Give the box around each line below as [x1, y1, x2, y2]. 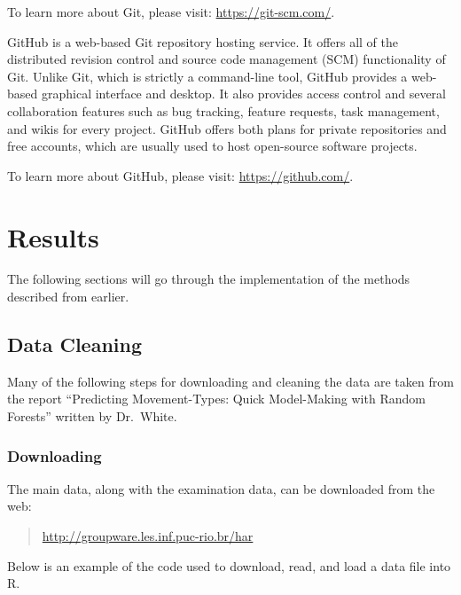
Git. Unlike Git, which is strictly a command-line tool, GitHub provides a [7, 67, 408, 85]
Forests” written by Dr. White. [7, 407, 177, 426]
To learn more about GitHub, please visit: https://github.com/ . [7, 166, 354, 184]
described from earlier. [7, 287, 129, 306]
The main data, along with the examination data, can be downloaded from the [7, 479, 435, 497]
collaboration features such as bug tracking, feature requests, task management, [7, 101, 440, 120]
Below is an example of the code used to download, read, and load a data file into [7, 556, 451, 575]
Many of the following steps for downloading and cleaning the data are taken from [7, 372, 454, 390]
